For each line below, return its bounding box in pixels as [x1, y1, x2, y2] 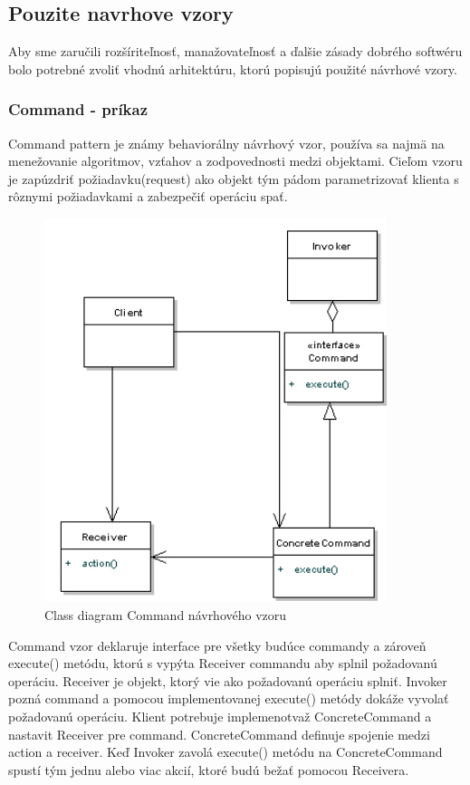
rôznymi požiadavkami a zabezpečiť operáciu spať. [8, 187, 288, 206]
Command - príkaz [8, 98, 149, 121]
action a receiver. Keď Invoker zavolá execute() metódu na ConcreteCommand [8, 742, 443, 761]
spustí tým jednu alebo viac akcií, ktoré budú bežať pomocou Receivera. [8, 760, 409, 779]
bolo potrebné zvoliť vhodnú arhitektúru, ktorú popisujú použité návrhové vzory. [8, 59, 457, 78]
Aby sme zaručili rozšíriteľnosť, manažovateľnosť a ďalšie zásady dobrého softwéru [8, 42, 463, 61]
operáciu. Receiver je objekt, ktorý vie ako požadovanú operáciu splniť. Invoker [8, 671, 447, 690]
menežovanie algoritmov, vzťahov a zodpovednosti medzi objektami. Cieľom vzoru [8, 151, 463, 170]
